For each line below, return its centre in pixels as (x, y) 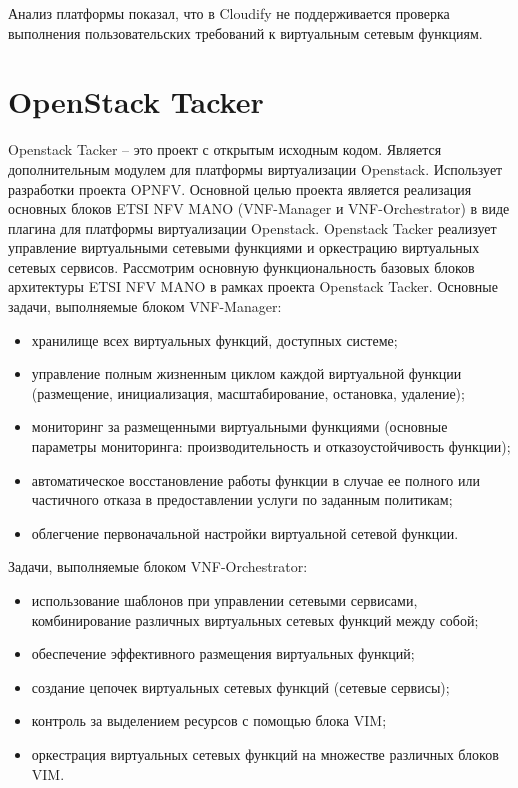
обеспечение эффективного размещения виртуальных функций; (223, 653)
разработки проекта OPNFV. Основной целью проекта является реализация (240, 188)
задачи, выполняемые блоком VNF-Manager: (145, 306)
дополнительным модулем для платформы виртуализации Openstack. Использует (255, 168)
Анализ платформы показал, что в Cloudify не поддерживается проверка (229, 13)
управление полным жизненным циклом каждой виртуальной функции (246, 373)
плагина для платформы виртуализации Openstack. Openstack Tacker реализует (252, 227)
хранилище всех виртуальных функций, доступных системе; (214, 339)
